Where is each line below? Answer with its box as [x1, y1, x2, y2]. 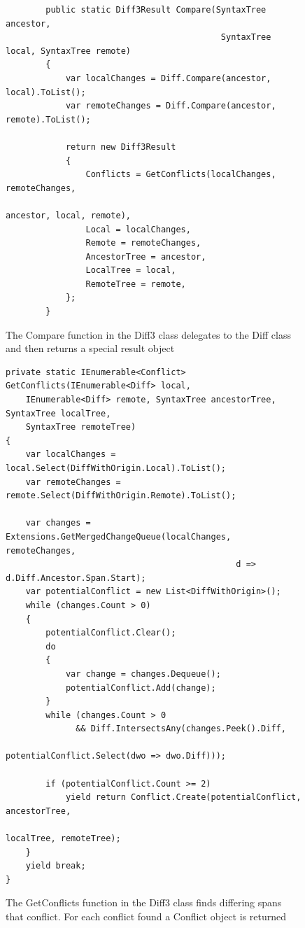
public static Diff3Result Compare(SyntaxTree [45, 5, 267, 15]
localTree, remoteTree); [6, 834, 121, 844]
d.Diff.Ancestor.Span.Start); [6, 572, 146, 583]
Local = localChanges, [85, 224, 191, 234]
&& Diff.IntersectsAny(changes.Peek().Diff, [76, 724, 286, 734]
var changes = [25, 518, 91, 528]
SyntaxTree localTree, [6, 408, 111, 419]
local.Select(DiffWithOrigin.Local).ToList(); [6, 463, 226, 473]
